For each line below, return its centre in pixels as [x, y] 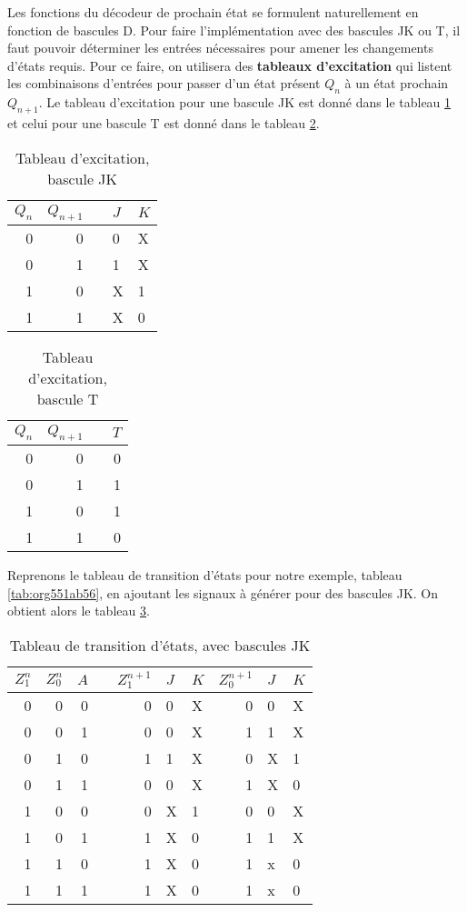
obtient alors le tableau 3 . [79, 611]
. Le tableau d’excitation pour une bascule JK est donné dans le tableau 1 [245, 102]
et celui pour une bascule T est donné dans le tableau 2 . [164, 122]
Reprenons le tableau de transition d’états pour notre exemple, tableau [205, 574]
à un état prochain [397, 83]
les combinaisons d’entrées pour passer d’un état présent [164, 83]
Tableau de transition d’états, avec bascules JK [160, 645]
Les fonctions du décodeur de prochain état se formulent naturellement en [213, 12]
